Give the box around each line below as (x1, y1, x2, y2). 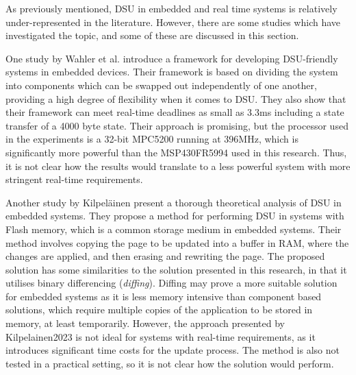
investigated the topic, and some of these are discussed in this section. (5, 28, 299, 43)
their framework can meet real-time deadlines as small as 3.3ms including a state (5, 105, 344, 119)
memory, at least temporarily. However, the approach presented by (5, 316, 285, 330)
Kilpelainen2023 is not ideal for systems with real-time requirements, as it (5, 329, 316, 343)
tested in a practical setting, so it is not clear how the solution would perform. (5, 356, 334, 370)
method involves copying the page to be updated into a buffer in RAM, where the (5, 235, 349, 250)
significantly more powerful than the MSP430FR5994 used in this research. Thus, (5, 145, 347, 159)
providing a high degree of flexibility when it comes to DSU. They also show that (5, 91, 346, 106)
